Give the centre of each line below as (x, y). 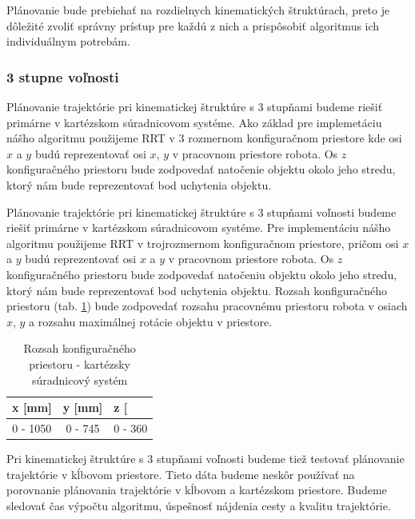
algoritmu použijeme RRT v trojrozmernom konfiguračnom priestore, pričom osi (203, 243)
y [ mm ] (83, 407)
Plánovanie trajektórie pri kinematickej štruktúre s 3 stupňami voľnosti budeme (202, 212)
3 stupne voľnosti (63, 76)
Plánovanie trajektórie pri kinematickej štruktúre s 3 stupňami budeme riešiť (195, 106)
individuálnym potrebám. (68, 41)
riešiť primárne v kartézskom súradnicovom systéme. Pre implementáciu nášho (199, 228)
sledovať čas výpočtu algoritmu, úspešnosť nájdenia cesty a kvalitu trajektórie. (199, 505)
